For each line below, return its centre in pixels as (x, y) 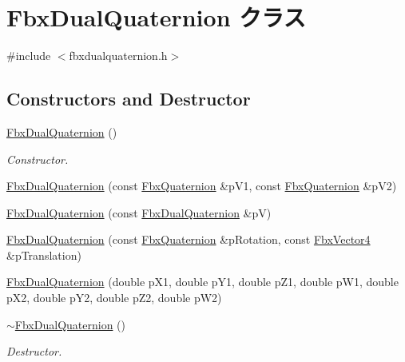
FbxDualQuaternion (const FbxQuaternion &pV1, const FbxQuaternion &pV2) (202, 186)
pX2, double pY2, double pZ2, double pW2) (114, 298)
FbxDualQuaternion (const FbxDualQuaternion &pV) (139, 212)
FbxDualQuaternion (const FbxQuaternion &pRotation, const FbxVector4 (189, 239)
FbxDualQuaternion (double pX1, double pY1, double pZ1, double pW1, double (202, 282)
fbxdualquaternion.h (118, 56)
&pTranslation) (44, 255)
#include (29, 56)
